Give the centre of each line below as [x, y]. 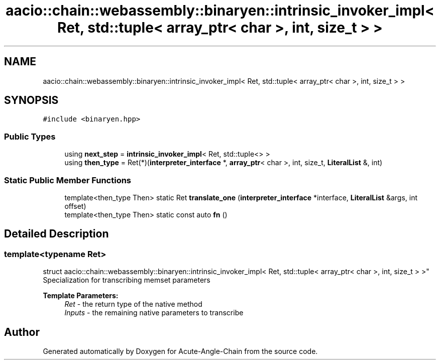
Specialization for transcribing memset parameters [127, 280]
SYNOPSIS [31, 100]
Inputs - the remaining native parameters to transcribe [154, 313]
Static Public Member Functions [68, 180]
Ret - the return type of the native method [133, 304]
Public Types [30, 136]
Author [22, 332]
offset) [75, 206]
